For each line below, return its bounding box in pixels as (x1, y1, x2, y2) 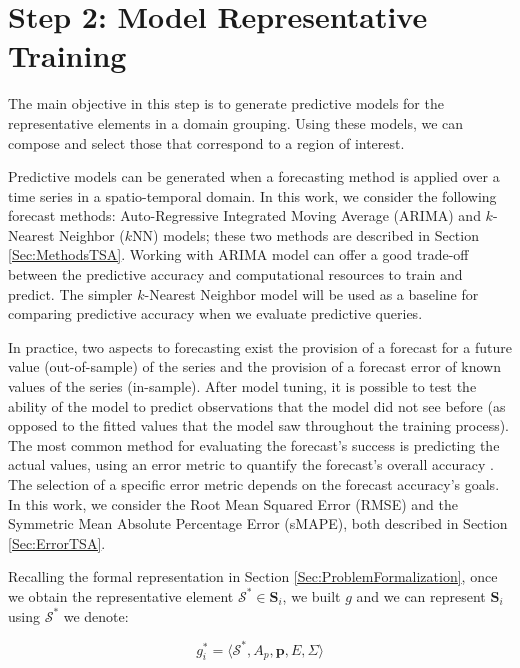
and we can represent (356, 585, 486, 606)
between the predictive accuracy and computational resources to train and (8, 264, 463, 285)
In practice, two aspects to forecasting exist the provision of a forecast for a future (8, 336, 512, 357)
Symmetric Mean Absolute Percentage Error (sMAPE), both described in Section (8, 513, 508, 534)
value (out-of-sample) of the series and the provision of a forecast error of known (8, 356, 501, 377)
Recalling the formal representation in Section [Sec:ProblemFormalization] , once (8, 566, 498, 587)
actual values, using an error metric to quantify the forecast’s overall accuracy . (8, 454, 494, 475)
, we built (282, 585, 341, 606)
